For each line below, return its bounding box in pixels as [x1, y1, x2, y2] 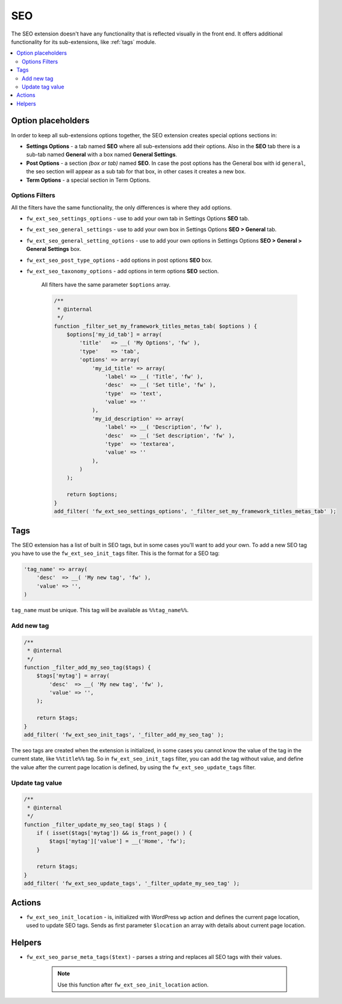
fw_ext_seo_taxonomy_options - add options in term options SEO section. [26, 268, 219, 275]
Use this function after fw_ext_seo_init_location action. [57, 981, 209, 988]
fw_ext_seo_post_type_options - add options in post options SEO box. [26, 256, 213, 264]
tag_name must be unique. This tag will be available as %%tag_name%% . [11, 607, 189, 614]
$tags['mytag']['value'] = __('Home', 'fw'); [49, 838, 186, 845]
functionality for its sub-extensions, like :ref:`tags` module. [11, 38, 157, 45]
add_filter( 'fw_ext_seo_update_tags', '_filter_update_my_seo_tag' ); [23, 880, 240, 887]
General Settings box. [26, 246, 81, 253]
